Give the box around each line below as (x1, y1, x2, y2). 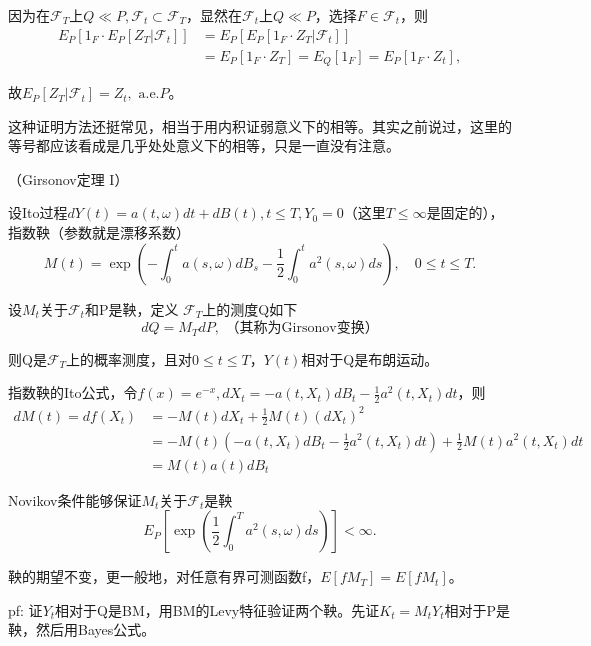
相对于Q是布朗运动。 (301, 348, 439, 369)
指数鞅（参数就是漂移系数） (8, 222, 190, 243)
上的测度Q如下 (202, 298, 298, 319)
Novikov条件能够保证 (8, 489, 142, 510)
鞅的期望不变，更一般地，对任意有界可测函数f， (8, 566, 321, 587)
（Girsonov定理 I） (8, 168, 129, 189)
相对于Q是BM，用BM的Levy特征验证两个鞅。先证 (55, 599, 380, 620)
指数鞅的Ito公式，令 (8, 382, 138, 403)
